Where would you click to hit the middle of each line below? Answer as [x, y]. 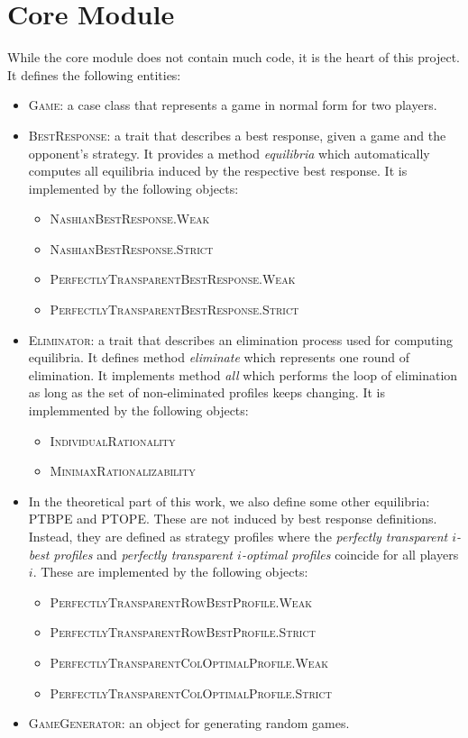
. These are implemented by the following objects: [170, 572]
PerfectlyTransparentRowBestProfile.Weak [181, 601]
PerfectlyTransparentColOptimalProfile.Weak [189, 662]
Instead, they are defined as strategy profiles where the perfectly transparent [238, 536]
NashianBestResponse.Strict [132, 248]
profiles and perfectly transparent [143, 554]
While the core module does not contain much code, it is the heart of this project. [234, 57]
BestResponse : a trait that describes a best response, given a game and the [237, 135]
